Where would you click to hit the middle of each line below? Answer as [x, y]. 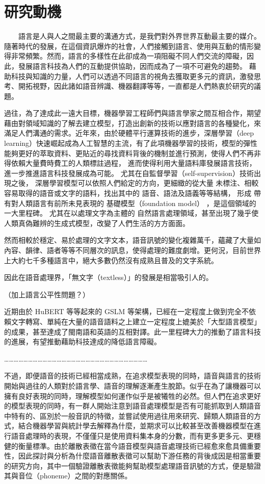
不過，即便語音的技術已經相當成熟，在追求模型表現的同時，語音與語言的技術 [132, 376]
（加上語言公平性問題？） [47, 294]
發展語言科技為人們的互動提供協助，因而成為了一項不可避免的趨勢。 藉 [137, 66]
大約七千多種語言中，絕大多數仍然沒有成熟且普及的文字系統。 [114, 260]
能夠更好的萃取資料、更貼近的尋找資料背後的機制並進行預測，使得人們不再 [129, 153]
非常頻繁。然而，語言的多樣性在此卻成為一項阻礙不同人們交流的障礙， [129, 56]
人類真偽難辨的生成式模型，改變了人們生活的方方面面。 [97, 223]
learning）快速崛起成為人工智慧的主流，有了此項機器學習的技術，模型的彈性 [131, 143]
